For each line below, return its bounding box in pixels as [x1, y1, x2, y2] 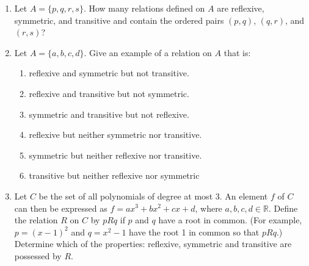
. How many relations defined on [83, 2, 205, 14]
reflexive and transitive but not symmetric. [29, 87, 189, 99]
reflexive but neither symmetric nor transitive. [29, 128, 202, 141]
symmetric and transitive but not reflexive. [29, 107, 189, 120]
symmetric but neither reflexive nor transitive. [29, 148, 202, 161]
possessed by [14, 249, 62, 262]
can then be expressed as [14, 201, 107, 214]
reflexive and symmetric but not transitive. [29, 66, 189, 79]
